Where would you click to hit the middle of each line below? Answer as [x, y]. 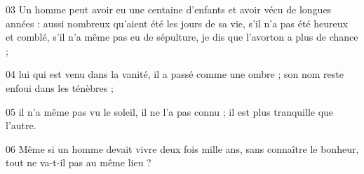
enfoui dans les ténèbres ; [60, 87]
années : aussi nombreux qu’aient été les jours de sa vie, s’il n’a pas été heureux [177, 23]
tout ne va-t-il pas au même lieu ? [79, 162]
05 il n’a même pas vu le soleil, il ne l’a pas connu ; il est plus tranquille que [170, 111]
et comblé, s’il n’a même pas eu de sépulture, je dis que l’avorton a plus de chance [182, 37]
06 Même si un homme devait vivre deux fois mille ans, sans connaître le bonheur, [182, 148]
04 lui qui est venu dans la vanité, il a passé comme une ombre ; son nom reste [175, 74]
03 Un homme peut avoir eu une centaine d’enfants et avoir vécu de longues [169, 9]
